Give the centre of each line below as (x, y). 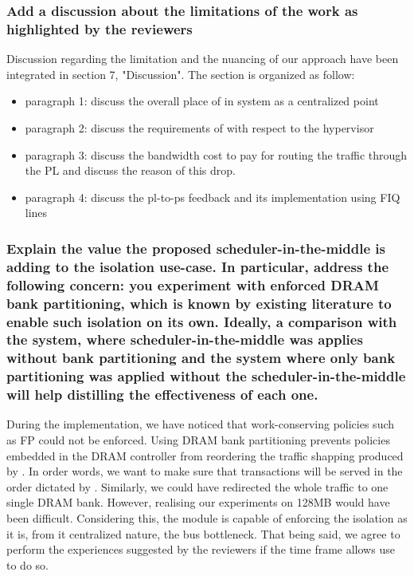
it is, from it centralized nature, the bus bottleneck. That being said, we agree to (203, 533)
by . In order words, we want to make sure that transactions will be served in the (205, 471)
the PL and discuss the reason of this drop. (130, 170)
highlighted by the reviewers (100, 28)
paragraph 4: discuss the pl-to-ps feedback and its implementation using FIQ (213, 197)
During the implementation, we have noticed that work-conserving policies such (201, 424)
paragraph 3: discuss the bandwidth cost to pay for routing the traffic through (216, 154)
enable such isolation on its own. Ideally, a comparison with (202, 321)
